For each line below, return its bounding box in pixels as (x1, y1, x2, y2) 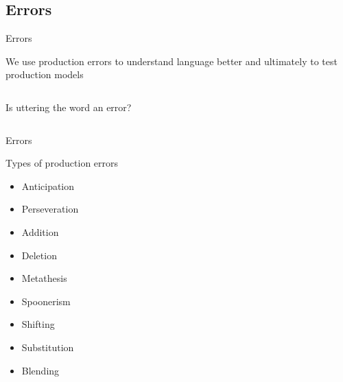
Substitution (21, 339, 74, 354)
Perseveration (21, 202, 79, 216)
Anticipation (21, 178, 75, 193)
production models (5, 67, 84, 82)
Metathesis (21, 271, 67, 285)
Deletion (21, 248, 57, 262)
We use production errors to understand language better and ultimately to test (5, 53, 338, 68)
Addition (21, 224, 59, 239)
